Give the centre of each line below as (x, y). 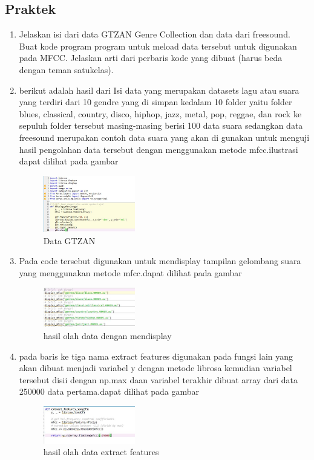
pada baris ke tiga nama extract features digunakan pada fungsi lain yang (156, 356)
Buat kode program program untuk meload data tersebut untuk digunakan (158, 46)
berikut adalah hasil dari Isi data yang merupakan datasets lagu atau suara (159, 90)
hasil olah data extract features (101, 452)
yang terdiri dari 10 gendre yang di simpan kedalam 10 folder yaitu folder (155, 102)
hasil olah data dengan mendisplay (107, 335)
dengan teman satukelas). (66, 69)
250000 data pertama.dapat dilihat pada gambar (109, 391)
